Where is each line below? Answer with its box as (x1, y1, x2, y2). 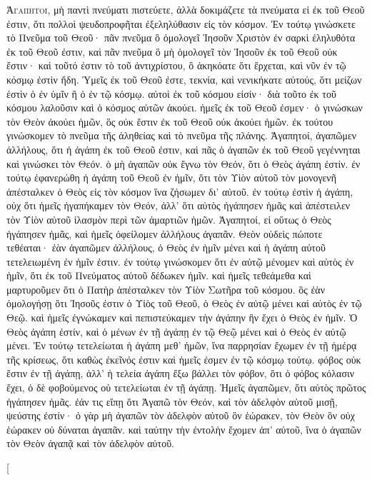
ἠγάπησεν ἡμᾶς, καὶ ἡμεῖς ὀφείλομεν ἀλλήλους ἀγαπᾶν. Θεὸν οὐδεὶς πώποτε (6, 226, 323, 241)
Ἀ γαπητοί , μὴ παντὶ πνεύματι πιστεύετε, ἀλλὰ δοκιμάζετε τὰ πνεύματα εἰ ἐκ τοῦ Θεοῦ (6, 2, 365, 16)
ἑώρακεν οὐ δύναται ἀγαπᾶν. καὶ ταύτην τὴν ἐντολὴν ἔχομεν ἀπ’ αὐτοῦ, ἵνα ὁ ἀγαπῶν (6, 421, 361, 436)
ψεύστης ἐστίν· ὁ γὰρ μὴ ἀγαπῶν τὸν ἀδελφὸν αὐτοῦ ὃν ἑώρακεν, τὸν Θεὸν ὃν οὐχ (6, 408, 355, 423)
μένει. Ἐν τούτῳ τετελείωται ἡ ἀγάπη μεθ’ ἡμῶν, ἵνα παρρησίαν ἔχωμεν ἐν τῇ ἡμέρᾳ (6, 338, 357, 353)
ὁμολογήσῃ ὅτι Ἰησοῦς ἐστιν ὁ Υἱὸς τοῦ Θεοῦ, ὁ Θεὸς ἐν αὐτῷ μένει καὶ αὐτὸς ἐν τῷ (6, 296, 362, 311)
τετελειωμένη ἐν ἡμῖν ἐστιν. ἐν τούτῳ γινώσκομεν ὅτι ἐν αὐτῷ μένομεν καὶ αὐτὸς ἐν (6, 254, 354, 269)
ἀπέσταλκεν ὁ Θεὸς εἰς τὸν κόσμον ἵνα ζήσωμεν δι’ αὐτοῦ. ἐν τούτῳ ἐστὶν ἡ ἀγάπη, (6, 184, 353, 199)
